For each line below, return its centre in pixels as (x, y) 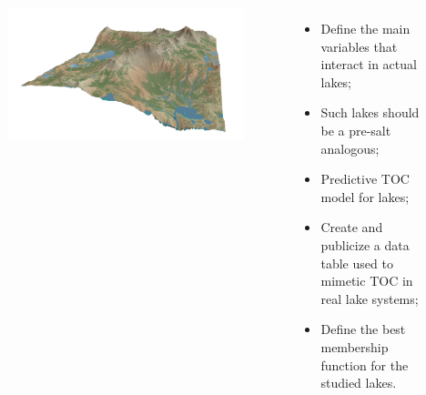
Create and (352, 227)
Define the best (363, 329)
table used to (357, 263)
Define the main (365, 28)
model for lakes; (365, 196)
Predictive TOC (365, 179)
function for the (365, 365)
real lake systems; (370, 298)
